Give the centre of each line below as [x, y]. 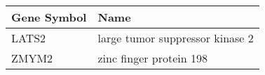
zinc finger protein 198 [153, 58]
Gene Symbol [49, 17]
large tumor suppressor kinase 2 [176, 38]
